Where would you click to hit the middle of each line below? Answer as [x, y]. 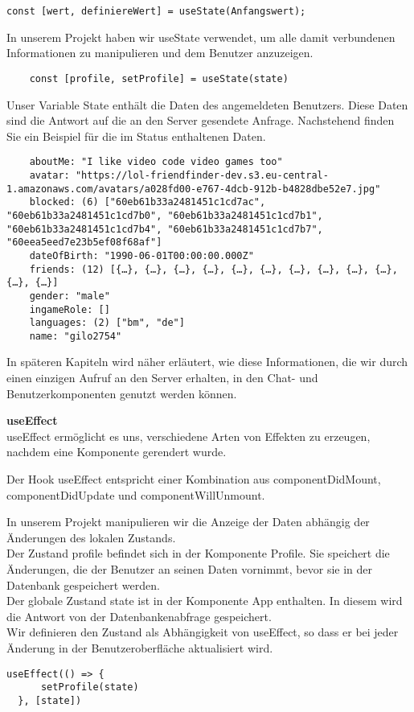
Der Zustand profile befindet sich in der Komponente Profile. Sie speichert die [198, 553]
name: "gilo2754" [76, 336]
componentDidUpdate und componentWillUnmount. [136, 494]
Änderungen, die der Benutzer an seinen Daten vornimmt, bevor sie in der [189, 569]
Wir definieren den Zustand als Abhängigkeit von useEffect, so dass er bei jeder [203, 632]
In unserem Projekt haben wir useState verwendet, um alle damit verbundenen [201, 37]
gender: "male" [70, 296]
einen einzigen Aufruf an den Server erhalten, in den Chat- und [162, 378]
